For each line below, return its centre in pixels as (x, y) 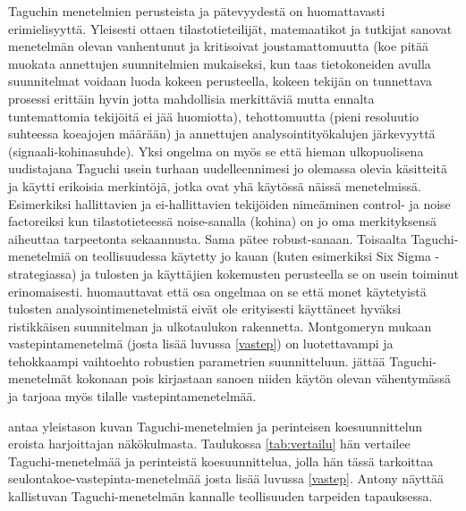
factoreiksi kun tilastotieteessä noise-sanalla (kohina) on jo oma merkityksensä (223, 221)
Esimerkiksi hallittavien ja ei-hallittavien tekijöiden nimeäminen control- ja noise (229, 203)
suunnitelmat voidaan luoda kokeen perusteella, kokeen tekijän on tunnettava (220, 81)
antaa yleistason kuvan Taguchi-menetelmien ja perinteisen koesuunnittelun (216, 426)
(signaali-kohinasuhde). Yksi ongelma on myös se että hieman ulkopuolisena (216, 151)
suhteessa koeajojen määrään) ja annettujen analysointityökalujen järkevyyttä (222, 134)
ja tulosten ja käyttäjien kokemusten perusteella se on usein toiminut (270, 273)
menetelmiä (39, 256)
